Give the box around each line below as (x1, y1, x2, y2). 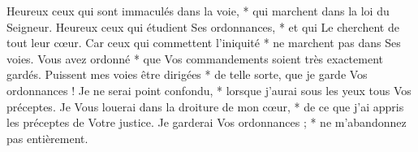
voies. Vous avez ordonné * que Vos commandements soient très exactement (6, 50, 384, 67)
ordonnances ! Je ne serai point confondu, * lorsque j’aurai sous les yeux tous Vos (6, 81, 412, 98)
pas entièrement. (6, 129, 88, 146)
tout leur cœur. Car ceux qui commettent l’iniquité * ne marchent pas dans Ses (6, 34, 401, 51)
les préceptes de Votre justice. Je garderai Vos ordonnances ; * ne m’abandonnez (6, 114, 407, 131)
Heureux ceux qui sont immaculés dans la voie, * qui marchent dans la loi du (6, 2, 390, 19)
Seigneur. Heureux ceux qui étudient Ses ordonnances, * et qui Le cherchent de (6, 18, 399, 35)
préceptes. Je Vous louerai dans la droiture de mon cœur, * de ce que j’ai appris (6, 98, 404, 115)
